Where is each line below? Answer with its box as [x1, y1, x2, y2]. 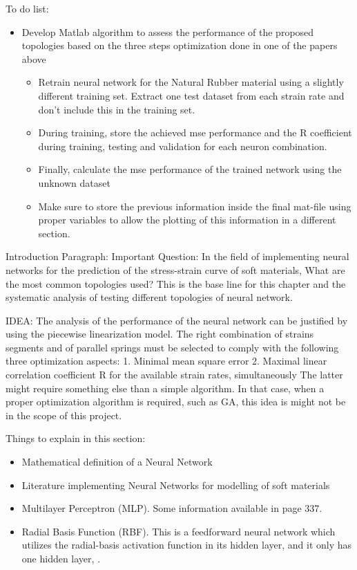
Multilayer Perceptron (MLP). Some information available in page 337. [21, 501, 322, 515]
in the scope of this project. [6, 407, 122, 422]
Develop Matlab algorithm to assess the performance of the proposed [21, 24, 314, 39]
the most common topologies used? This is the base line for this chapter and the [6, 276, 346, 291]
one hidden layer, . [21, 551, 101, 565]
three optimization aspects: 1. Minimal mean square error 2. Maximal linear [6, 353, 327, 368]
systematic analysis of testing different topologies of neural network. [6, 290, 293, 304]
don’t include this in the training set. [38, 102, 195, 116]
